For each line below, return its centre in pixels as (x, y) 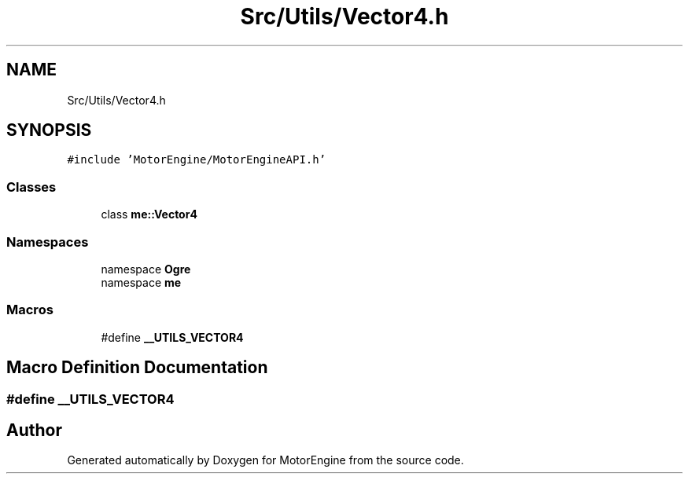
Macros (30, 310)
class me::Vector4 (149, 214)
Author (34, 430)
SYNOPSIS (49, 130)
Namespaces (48, 242)
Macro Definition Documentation (137, 368)
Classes (31, 187)
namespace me (141, 282)
